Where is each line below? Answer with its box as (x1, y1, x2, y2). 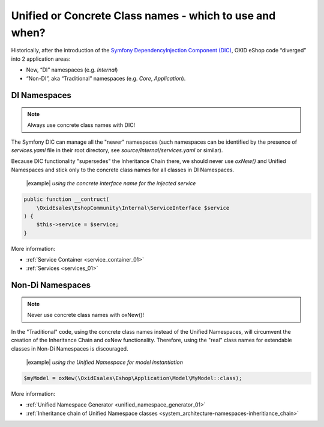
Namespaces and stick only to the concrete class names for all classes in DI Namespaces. (11, 166, 235, 173)
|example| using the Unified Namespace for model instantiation (26, 358, 183, 366)
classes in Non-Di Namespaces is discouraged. (11, 345, 128, 352)
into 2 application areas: (11, 55, 71, 63)
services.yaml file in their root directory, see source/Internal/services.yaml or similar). (11, 147, 223, 154)
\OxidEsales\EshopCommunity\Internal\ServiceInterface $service (36, 204, 230, 211)
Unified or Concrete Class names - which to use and (11, 9, 276, 22)
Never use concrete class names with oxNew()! (27, 312, 144, 319)
